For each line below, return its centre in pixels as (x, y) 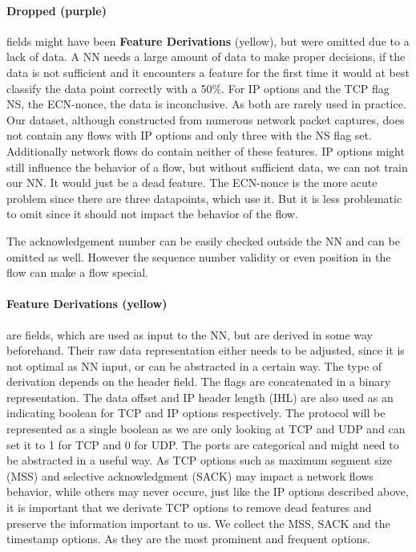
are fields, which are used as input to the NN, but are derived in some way (190, 334)
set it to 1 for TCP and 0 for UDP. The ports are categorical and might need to (203, 444)
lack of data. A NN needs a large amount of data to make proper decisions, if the (206, 57)
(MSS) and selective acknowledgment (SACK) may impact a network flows (190, 475)
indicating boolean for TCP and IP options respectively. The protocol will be (196, 413)
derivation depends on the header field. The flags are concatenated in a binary (199, 382)
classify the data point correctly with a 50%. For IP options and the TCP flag (198, 88)
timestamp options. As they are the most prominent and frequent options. (188, 539)
